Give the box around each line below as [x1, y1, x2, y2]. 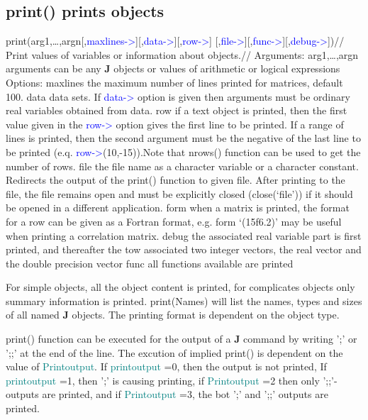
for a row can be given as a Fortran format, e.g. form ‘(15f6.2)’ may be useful [6, 214, 342, 228]
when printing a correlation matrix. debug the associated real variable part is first [6, 228, 362, 243]
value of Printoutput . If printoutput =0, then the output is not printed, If [6, 359, 327, 374]
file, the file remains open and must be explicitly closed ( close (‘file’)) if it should [6, 186, 353, 201]
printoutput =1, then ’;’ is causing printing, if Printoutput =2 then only [6, 372, 320, 387]
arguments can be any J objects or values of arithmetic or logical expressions [6, 61, 340, 76]
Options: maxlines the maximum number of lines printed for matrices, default [6, 74, 343, 89]
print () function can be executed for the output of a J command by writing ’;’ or [6, 331, 357, 346]
